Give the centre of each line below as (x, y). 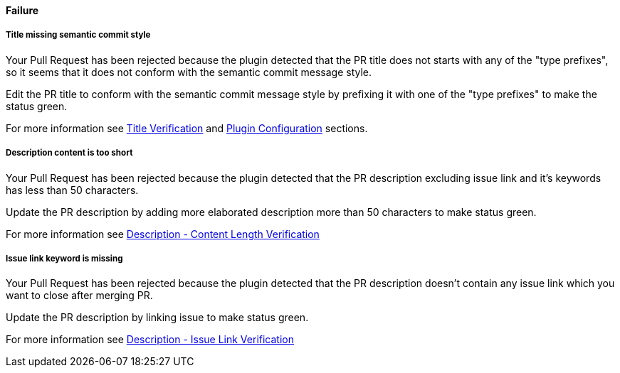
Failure (22, 10)
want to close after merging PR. (79, 296)
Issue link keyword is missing (64, 258)
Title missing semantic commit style (78, 35)
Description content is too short (69, 153)
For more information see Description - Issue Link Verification (150, 340)
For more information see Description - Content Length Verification (163, 234)
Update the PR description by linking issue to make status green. (157, 318)
